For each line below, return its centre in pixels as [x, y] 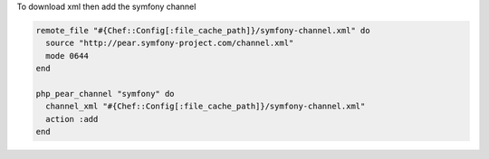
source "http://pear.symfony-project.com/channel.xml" [170, 43]
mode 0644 [67, 56]
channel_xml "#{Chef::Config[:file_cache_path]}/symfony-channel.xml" [206, 107]
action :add [72, 119]
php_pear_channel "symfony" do [105, 94]
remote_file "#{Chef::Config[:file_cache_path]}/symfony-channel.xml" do [203, 30]
